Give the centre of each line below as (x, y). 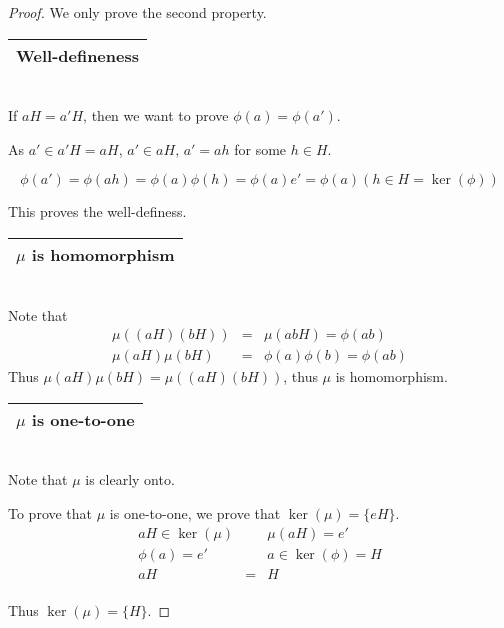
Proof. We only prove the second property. (137, 12)
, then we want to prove (156, 115)
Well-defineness (77, 55)
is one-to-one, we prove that (195, 513)
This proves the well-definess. (97, 211)
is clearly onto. (130, 479)
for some (260, 148)
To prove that (50, 513)
